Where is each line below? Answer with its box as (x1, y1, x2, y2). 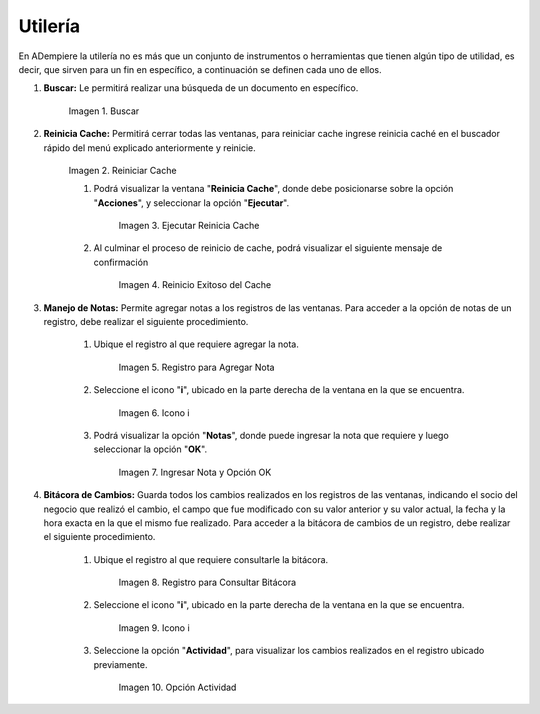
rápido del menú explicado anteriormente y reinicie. (43, 141, 257, 154)
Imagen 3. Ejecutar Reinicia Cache (118, 220, 260, 232)
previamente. (93, 658, 148, 670)
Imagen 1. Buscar (68, 105, 140, 117)
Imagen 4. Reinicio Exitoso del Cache (118, 279, 272, 291)
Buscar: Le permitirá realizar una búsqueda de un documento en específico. (43, 82, 359, 94)
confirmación (93, 256, 149, 268)
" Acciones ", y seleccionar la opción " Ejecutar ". (93, 196, 290, 209)
